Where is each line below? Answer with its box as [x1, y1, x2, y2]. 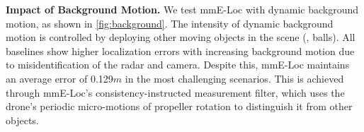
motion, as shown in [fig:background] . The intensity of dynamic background [6, 16, 334, 30]
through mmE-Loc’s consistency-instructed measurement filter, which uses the [6, 85, 345, 100]
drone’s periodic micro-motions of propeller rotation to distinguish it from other [6, 99, 353, 114]
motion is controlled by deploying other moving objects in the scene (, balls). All [6, 30, 356, 44]
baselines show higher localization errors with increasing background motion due [6, 43, 355, 58]
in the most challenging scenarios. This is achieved [125, 71, 344, 85]
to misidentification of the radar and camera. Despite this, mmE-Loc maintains [6, 57, 350, 72]
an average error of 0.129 [6, 71, 113, 85]
